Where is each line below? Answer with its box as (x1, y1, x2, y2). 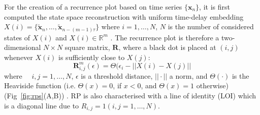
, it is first (199, 2, 230, 12)
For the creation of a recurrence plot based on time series (4, 2, 182, 12)
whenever (4, 51, 33, 62)
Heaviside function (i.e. (4, 80, 76, 91)
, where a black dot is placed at (118, 42, 216, 52)
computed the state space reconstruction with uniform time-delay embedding (4, 11, 244, 22)
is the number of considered (168, 21, 254, 32)
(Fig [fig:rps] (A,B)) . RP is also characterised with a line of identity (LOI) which (4, 90, 256, 100)
